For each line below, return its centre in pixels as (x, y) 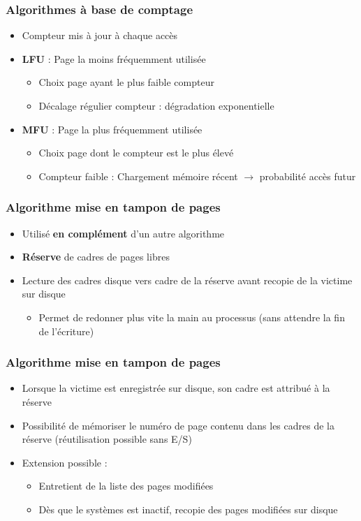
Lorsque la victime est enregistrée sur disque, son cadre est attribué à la (176, 388)
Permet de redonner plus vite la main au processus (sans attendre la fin (192, 317)
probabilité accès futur (308, 176)
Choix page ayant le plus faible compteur (126, 82)
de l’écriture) (66, 331)
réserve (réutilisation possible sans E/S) (107, 439)
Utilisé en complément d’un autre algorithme (123, 233)
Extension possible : (65, 462)
